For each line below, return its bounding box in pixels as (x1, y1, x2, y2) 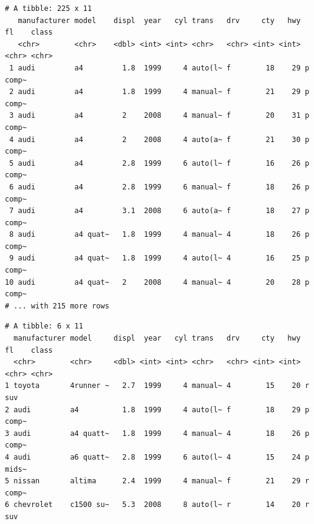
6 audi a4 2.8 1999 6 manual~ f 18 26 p (9, 182, 310, 191)
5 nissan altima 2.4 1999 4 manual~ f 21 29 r (5, 477, 310, 486)
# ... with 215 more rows (5, 301, 109, 310)
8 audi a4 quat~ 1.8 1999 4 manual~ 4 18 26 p (9, 230, 310, 239)
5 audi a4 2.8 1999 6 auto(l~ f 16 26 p (9, 158, 310, 168)
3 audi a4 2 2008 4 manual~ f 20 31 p (9, 111, 310, 120)
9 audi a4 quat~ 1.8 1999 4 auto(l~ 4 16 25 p (9, 254, 310, 263)
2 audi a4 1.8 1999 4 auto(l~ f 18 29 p (5, 405, 310, 414)
